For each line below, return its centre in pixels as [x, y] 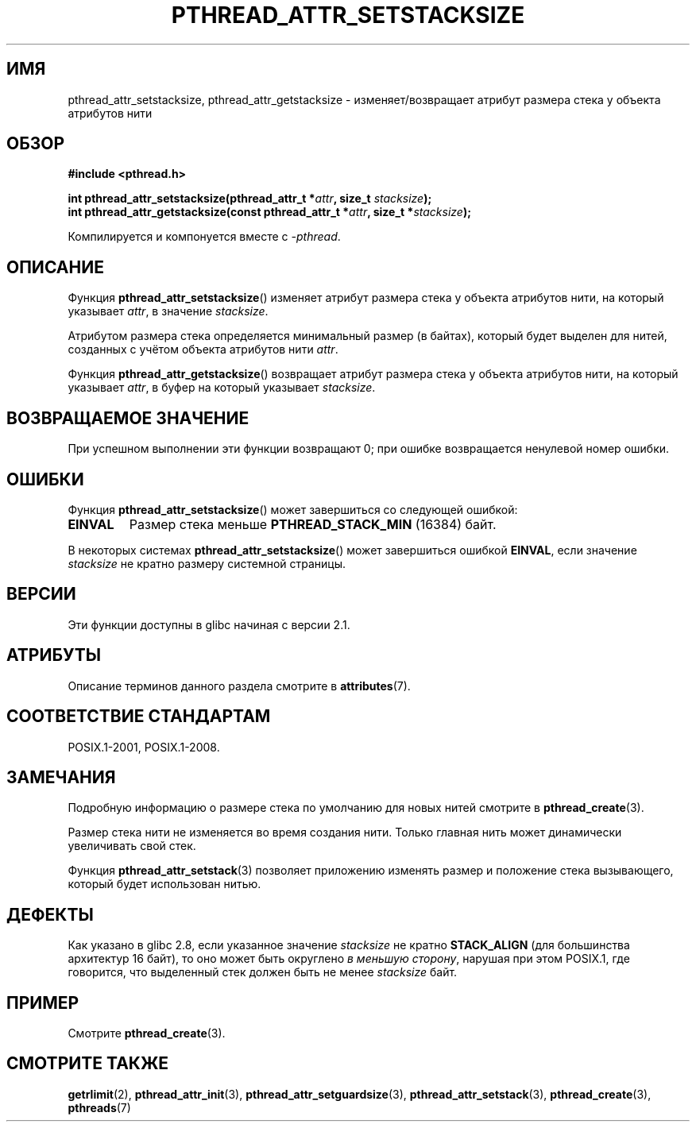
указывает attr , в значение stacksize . [168, 311]
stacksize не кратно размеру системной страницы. [207, 563]
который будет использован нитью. [164, 884]
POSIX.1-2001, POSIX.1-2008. [144, 747]
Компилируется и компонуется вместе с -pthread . [204, 237]
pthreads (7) [99, 1107]
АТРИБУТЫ [54, 655]
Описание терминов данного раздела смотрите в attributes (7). [239, 686]
